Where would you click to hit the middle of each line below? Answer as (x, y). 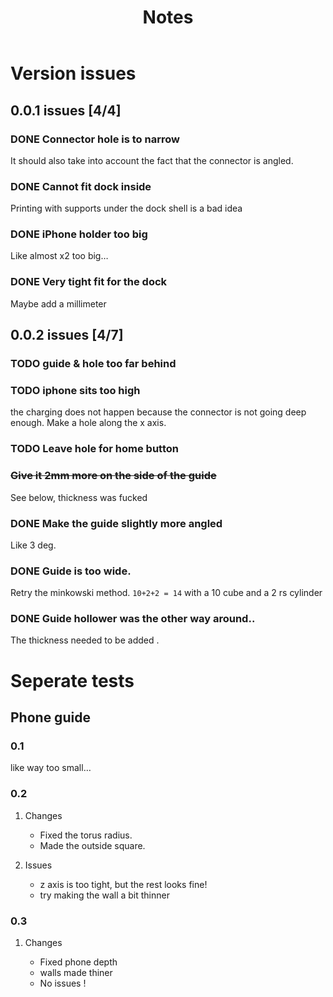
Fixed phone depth (78, 962)
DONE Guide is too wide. (71, 571)
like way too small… (51, 768)
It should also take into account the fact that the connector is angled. (152, 160)
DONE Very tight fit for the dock (89, 282)
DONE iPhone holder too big (79, 234)
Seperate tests (72, 680)
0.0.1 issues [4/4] (66, 110)
